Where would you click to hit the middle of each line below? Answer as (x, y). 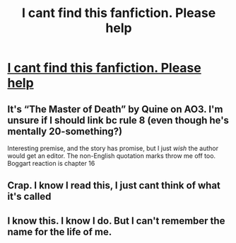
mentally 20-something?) (65, 131)
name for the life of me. (60, 232)
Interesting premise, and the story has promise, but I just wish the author (113, 148)
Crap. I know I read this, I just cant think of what (114, 186)
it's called (29, 197)
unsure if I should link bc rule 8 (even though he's (118, 120)
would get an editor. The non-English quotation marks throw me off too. (112, 156)
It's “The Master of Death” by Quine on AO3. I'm (115, 109)
